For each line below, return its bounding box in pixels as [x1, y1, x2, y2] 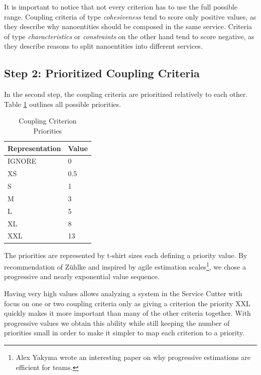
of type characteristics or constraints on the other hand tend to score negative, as [4, 31, 254, 41]
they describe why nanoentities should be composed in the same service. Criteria [4, 21, 252, 32]
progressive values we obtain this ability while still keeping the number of [4, 317, 230, 328]
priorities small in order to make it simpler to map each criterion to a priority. [4, 327, 244, 338]
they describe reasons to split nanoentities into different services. [4, 41, 203, 51]
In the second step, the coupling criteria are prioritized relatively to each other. [4, 89, 248, 99]
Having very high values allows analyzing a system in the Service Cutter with [4, 288, 242, 298]
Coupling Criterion [19, 115, 77, 126]
